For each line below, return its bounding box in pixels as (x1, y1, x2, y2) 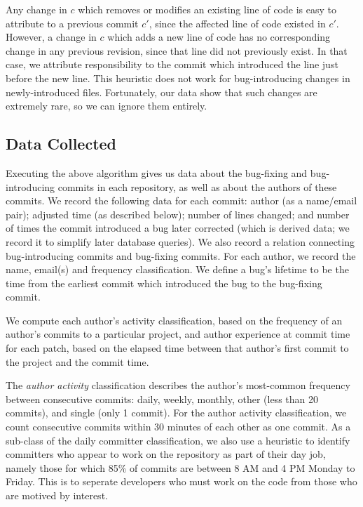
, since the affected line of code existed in (149, 15, 326, 30)
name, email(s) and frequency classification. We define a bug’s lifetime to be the (6, 262, 349, 277)
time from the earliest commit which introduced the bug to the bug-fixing (6, 275, 322, 290)
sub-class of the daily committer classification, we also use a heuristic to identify (6, 433, 350, 447)
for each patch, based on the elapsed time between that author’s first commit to (6, 341, 349, 355)
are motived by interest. (6, 488, 108, 503)
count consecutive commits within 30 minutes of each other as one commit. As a (6, 419, 351, 434)
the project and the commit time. (6, 354, 149, 369)
